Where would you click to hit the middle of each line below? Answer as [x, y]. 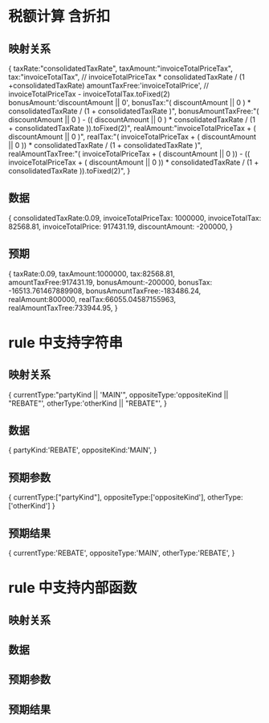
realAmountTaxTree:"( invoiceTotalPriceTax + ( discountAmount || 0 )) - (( [129, 154]
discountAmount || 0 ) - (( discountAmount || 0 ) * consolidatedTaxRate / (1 [132, 120]
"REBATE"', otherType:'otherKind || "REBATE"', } [88, 403]
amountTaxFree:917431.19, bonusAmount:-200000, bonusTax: [110, 282]
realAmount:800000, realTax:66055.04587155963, [92, 299]
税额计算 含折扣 [59, 16]
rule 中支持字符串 [65, 343]
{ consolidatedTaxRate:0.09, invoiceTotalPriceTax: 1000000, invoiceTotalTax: [135, 218]
